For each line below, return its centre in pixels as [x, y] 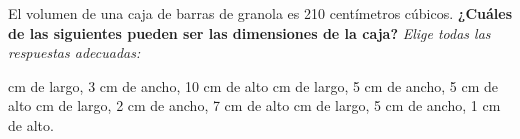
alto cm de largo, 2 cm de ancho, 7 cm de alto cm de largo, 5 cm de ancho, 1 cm [254, 105]
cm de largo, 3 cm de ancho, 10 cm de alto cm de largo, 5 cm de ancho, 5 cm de [253, 85]
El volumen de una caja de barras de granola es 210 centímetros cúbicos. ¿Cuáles [260, 13]
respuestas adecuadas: [74, 52]
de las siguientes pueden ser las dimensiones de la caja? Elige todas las [249, 32]
